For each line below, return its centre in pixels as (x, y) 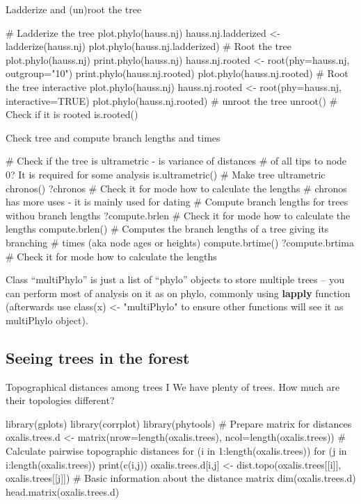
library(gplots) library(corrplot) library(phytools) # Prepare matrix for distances (179, 423)
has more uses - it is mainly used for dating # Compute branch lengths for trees (177, 202)
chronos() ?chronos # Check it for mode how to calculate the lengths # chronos (176, 188)
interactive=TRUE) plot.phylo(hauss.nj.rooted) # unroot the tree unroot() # (172, 100)
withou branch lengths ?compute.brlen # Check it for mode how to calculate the (178, 215)
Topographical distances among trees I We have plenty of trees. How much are (173, 386)
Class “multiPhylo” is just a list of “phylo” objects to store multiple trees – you (175, 279)
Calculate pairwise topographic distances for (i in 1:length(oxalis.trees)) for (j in (176, 451)
